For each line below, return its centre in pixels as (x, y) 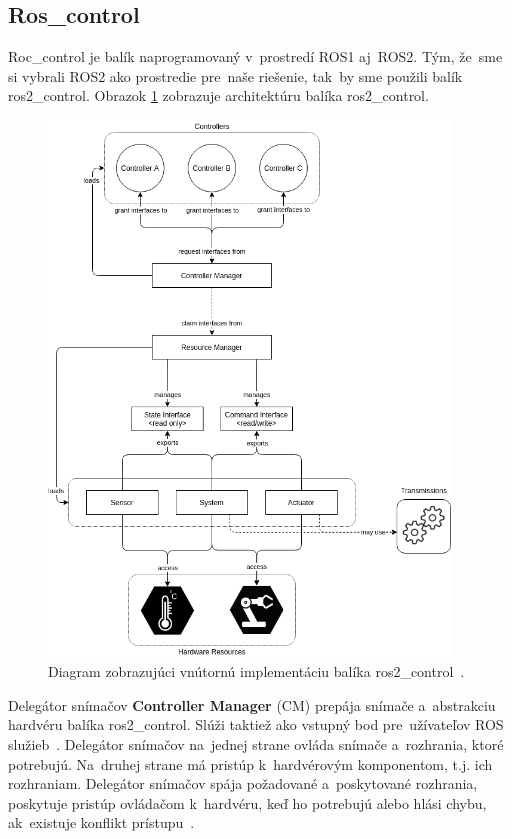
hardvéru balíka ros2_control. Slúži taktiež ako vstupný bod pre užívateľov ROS (256, 724)
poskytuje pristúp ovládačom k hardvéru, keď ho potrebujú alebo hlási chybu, (247, 802)
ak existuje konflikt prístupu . (101, 822)
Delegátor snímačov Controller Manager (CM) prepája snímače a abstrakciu (252, 704)
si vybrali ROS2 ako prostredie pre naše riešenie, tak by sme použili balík (235, 75)
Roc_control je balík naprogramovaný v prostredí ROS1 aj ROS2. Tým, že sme (255, 56)
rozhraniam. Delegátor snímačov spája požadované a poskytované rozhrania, (243, 783)
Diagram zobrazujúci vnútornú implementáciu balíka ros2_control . (256, 671)
